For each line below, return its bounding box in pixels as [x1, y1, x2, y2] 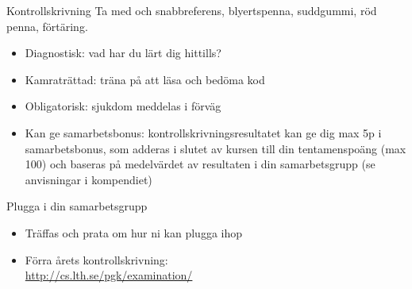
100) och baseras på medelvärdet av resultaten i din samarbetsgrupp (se [25, 156, 375, 172]
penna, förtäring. [6, 17, 88, 34]
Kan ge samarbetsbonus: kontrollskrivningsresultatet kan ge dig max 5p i [25, 124, 382, 141]
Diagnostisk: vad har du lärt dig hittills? [25, 44, 221, 61]
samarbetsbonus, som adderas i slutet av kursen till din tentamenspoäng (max [25, 140, 406, 156]
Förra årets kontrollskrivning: [25, 251, 168, 268]
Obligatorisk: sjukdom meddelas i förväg [25, 98, 221, 114]
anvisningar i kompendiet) [25, 171, 152, 187]
